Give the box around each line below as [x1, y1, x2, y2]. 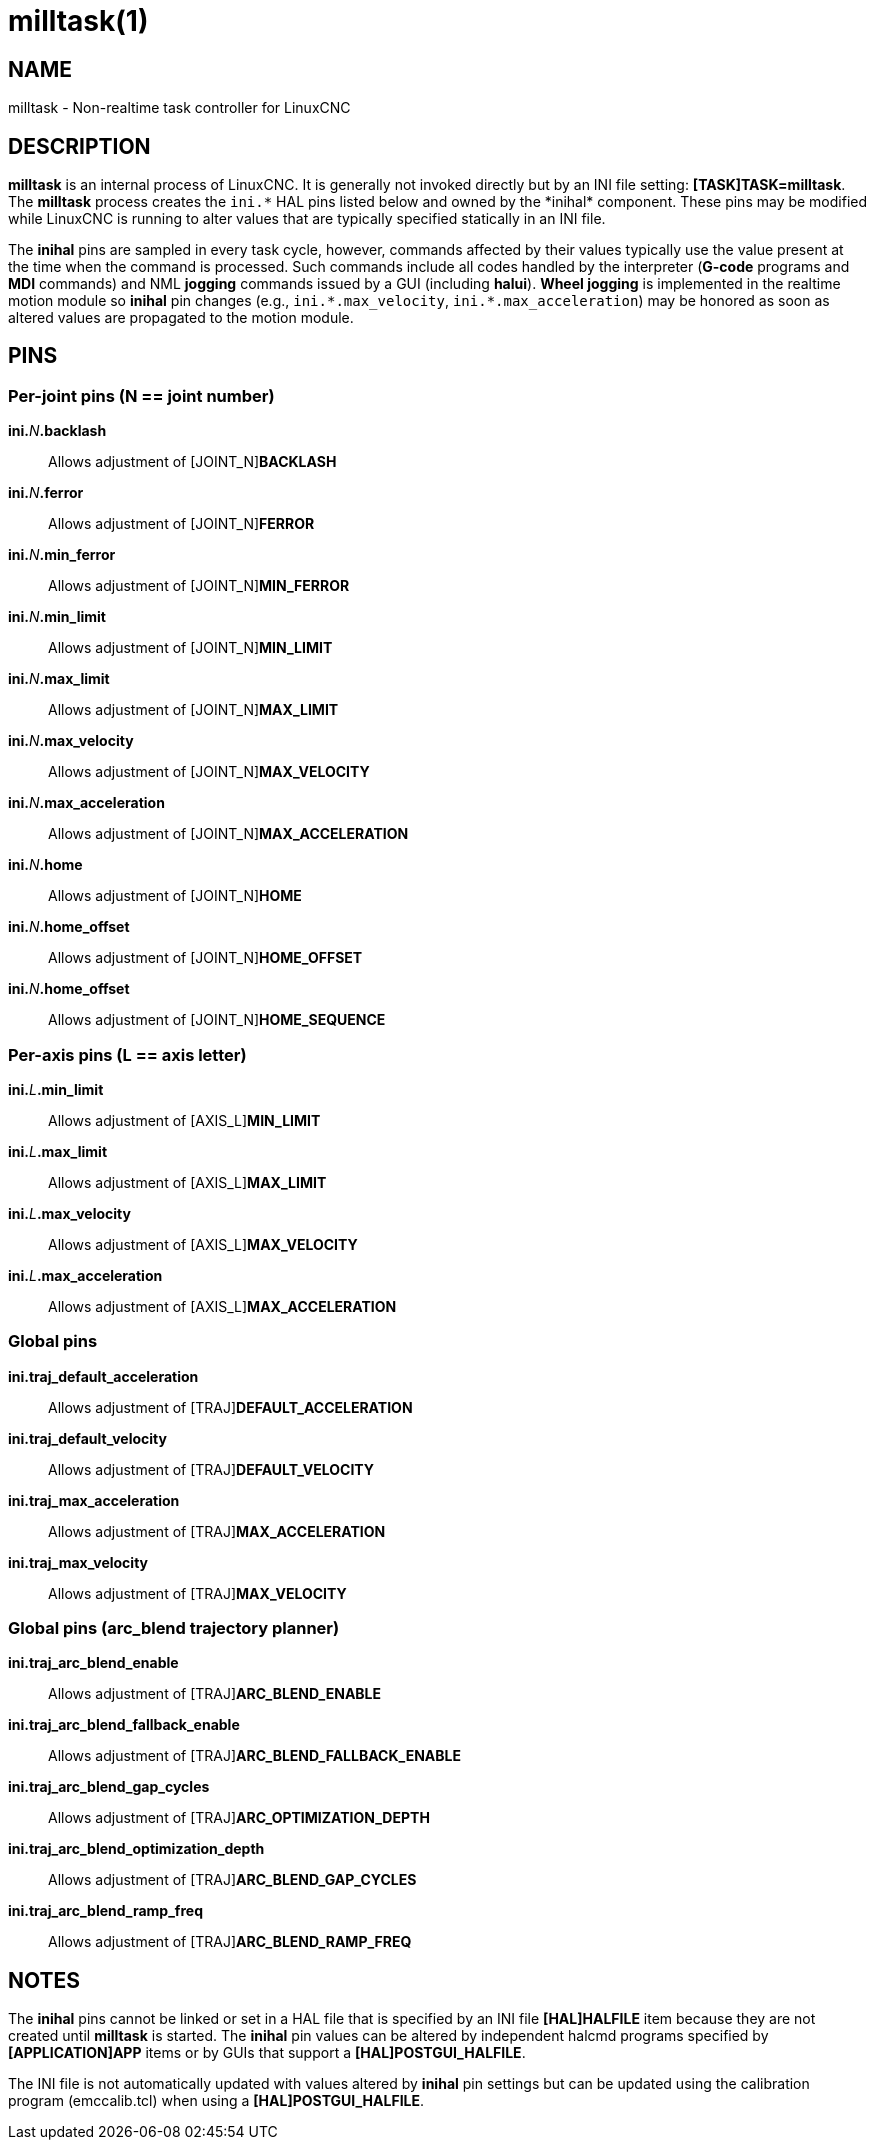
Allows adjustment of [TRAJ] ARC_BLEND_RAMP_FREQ [48, 1933, 412, 1951]
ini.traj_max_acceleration [8, 1491, 180, 1509]
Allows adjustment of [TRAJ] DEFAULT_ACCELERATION [48, 1398, 413, 1416]
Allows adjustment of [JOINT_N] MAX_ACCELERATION [48, 825, 409, 843]
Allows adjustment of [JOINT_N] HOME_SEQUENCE [48, 1011, 386, 1029]
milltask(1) [8, 4, 149, 38]
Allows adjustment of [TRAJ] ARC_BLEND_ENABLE [48, 1685, 382, 1703]
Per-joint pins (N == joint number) [8, 385, 275, 406]
